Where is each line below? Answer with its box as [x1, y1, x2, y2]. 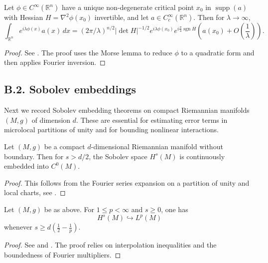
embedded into [4, 161, 49, 171]
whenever [4, 222, 32, 232]
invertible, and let [94, 12, 149, 22]
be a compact [44, 141, 85, 151]
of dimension [31, 114, 71, 125]
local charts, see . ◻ [4, 187, 66, 198]
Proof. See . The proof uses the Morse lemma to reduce [4, 47, 172, 57]
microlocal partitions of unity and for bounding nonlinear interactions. [4, 124, 219, 135]
